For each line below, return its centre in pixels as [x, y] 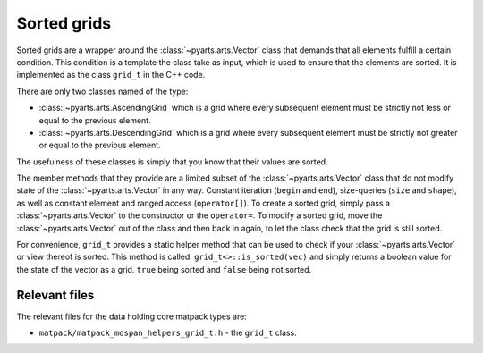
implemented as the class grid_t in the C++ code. [111, 75]
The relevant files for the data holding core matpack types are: [132, 316]
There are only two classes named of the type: [102, 91]
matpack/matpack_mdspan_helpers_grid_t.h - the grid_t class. [168, 333]
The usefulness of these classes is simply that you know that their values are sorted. [172, 162]
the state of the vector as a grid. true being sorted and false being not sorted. [164, 269]
